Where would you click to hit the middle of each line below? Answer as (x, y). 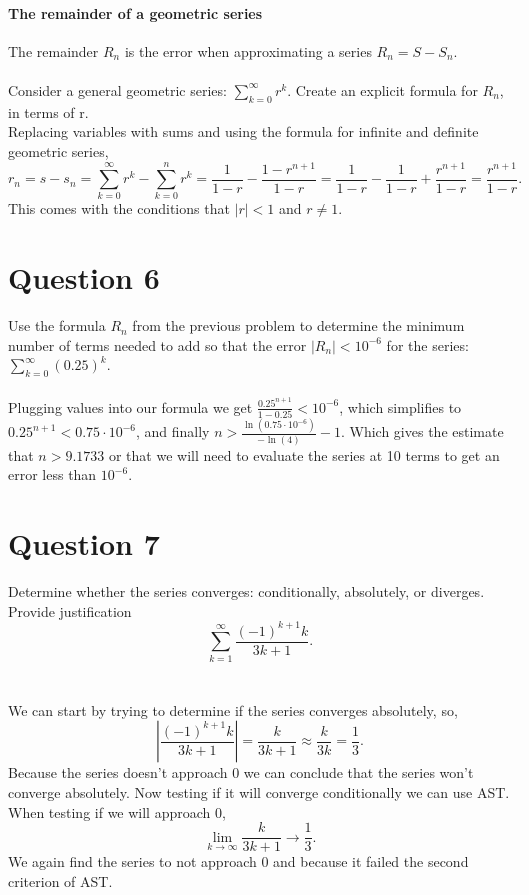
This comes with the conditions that (119, 208)
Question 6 (84, 277)
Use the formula (57, 325)
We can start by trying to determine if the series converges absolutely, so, (233, 709)
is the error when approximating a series (248, 50)
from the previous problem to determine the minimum (298, 325)
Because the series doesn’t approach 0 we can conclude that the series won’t (241, 772)
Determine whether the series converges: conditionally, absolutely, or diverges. (246, 591)
